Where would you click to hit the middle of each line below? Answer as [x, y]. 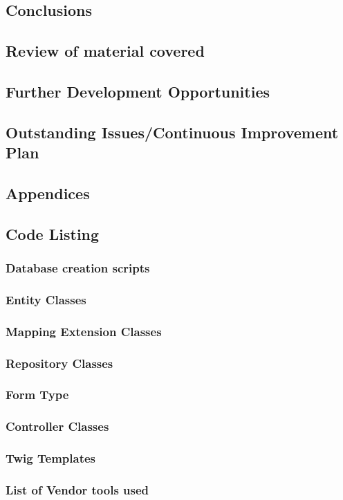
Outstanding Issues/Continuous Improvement [172, 132]
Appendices [48, 193]
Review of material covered [105, 51]
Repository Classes [59, 363]
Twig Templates [50, 458]
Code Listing [53, 233]
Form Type [37, 395]
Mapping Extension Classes [84, 331]
